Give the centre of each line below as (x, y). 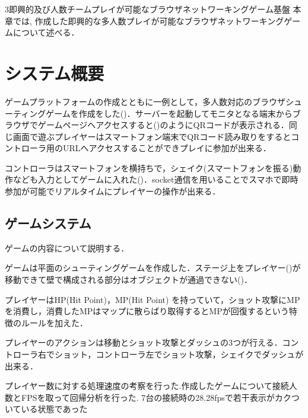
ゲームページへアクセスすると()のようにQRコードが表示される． (163, 125)
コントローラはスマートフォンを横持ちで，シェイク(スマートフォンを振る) (149, 167)
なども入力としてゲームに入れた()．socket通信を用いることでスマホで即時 (155, 179)
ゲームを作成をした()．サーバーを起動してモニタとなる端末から (169, 113)
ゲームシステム (48, 223)
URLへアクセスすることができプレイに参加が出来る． (167, 148)
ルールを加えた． (54, 322)
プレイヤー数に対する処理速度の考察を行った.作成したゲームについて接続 (147, 386)
